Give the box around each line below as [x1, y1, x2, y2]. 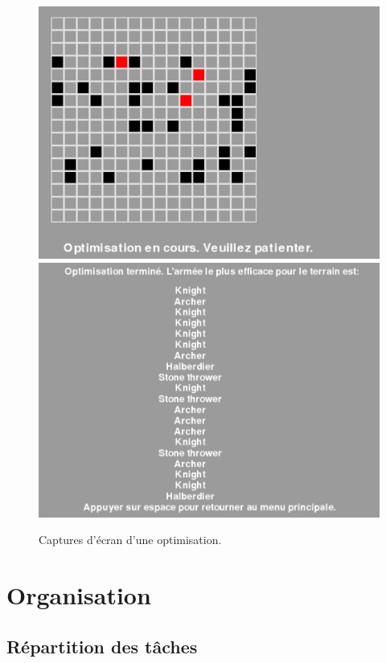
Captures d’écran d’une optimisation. [39, 531, 222, 548]
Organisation [6, 578, 151, 611]
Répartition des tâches [6, 633, 198, 658]
